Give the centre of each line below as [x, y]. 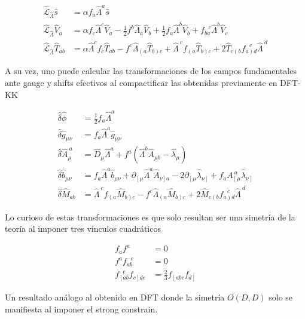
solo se [281, 297]
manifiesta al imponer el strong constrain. [81, 309]
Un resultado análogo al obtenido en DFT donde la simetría [115, 297]
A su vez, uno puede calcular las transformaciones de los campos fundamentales [151, 71]
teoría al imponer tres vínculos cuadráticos [83, 228]
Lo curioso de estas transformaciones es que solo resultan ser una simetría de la [150, 217]
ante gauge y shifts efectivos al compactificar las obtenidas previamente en [141, 83]
